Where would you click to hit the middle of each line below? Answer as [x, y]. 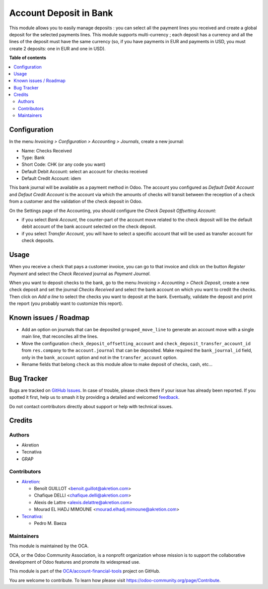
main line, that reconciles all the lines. [60, 336]
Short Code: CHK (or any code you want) [64, 164]
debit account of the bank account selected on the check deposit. [89, 226]
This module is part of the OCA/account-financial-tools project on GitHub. [85, 571]
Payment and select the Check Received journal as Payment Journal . [80, 274]
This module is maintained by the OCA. [49, 546]
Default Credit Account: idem [51, 178]
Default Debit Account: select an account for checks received [85, 171]
